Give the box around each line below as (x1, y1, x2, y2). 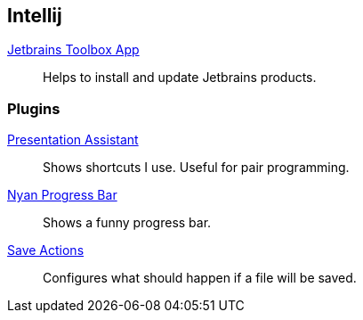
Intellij (7, 4, 62, 27)
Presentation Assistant (7, 132, 139, 148)
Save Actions (7, 242, 85, 258)
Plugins (7, 99, 60, 118)
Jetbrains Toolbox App (7, 42, 140, 58)
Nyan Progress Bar (7, 187, 117, 203)
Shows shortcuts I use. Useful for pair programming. (43, 160, 350, 176)
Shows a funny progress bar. (43, 215, 212, 231)
